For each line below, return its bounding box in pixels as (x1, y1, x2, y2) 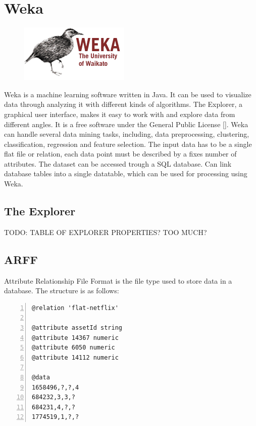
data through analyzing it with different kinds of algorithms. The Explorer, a (4, 99, 242, 109)
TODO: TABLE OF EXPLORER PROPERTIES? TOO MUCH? (4, 226, 207, 237)
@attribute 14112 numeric (32, 354, 119, 361)
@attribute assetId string (32, 324, 122, 332)
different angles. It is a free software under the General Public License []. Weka (4, 119, 248, 129)
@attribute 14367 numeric (32, 334, 119, 341)
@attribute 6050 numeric (32, 344, 115, 352)
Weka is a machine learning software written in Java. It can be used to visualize (4, 89, 251, 99)
